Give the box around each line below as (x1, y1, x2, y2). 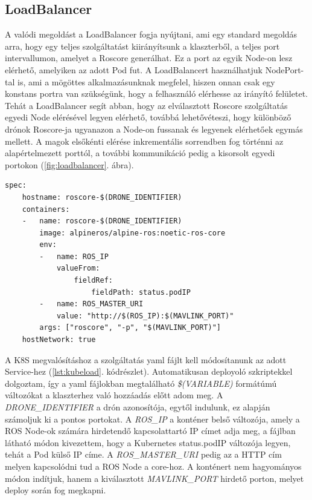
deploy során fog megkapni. (5, 484, 106, 496)
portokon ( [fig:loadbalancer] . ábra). (5, 158, 134, 171)
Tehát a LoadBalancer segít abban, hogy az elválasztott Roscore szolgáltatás (5, 99, 288, 111)
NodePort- (265, 63, 304, 76)
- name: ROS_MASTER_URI (39, 300, 144, 309)
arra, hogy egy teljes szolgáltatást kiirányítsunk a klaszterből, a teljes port (5, 39, 280, 52)
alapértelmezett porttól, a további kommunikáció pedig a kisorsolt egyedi (5, 146, 275, 159)
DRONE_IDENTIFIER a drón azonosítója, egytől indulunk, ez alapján (5, 401, 270, 413)
